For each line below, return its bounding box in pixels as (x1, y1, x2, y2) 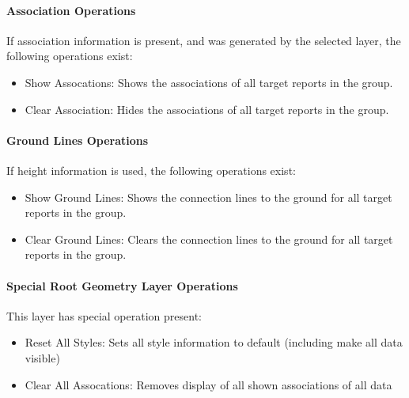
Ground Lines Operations (6, 131, 149, 148)
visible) (25, 349, 60, 366)
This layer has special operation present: (6, 307, 202, 324)
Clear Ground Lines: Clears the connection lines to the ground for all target (25, 230, 393, 247)
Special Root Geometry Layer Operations (6, 277, 238, 294)
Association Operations (6, 2, 136, 18)
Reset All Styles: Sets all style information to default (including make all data (25, 334, 403, 351)
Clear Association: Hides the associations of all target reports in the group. (25, 100, 389, 117)
